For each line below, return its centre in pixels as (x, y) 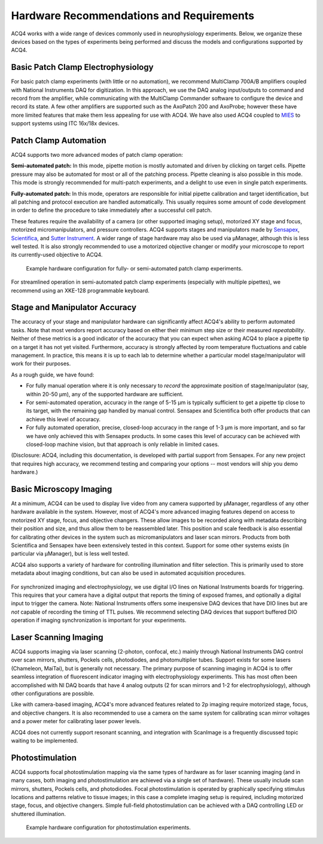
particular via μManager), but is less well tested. (70, 554)
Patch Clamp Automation (59, 140)
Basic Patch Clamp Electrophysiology (82, 67)
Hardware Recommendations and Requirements (132, 16)
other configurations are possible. (53, 693)
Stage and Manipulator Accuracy (74, 307)
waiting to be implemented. (45, 740)
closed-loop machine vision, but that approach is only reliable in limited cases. (123, 444)
